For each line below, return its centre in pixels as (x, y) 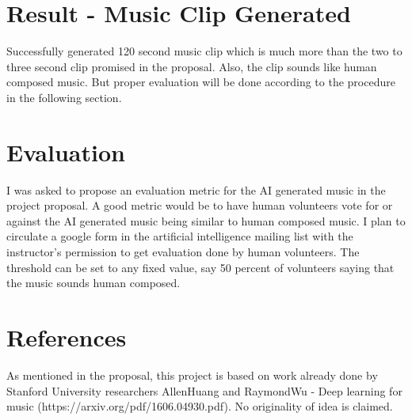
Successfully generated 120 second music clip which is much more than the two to (204, 51)
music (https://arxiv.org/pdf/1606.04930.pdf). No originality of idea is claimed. (200, 406)
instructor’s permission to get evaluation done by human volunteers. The (183, 252)
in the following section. (64, 97)
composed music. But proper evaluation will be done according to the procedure (201, 82)
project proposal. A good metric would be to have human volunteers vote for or (200, 205)
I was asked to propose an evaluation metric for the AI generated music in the (196, 189)
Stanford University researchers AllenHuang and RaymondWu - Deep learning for (204, 390)
